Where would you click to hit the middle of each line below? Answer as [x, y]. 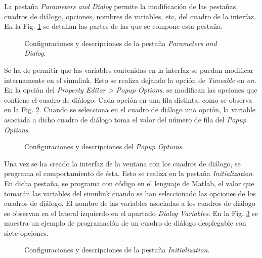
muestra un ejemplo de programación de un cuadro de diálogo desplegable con [125, 223]
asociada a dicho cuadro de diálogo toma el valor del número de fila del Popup [125, 119]
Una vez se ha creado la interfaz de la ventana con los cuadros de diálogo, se [122, 163]
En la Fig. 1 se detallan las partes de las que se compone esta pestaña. [113, 26]
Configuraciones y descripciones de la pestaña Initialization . [117, 250]
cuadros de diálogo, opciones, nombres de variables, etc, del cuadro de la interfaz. [130, 16]
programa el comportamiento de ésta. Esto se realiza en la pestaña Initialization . [129, 173]
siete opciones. [26, 232]
